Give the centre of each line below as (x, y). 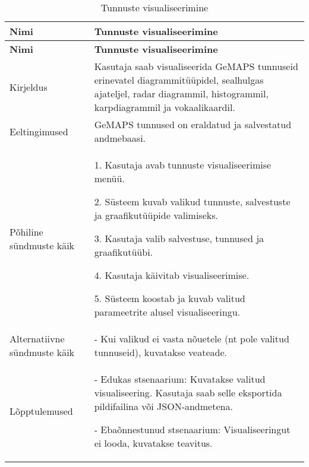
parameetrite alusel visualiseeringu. (167, 312)
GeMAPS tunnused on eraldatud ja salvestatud (193, 124)
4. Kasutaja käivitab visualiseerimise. (172, 275)
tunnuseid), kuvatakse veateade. (160, 352)
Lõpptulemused (41, 411)
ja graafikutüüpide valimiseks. (156, 215)
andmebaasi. (120, 138)
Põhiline (26, 231)
